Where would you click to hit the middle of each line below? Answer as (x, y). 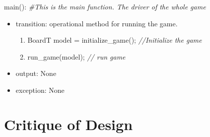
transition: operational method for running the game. (97, 23)
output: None (36, 73)
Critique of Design (69, 124)
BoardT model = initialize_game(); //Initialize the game (115, 40)
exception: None (40, 90)
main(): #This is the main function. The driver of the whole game (105, 6)
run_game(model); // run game (76, 56)
